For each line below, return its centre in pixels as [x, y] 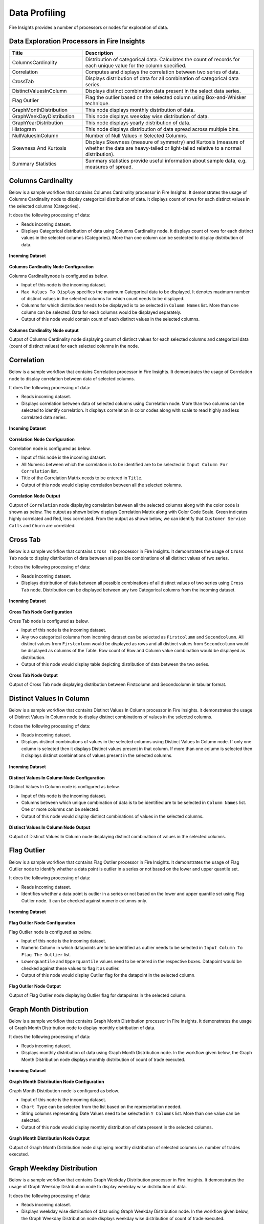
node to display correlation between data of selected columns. [72, 378]
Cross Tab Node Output [33, 675]
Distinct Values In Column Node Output [50, 827]
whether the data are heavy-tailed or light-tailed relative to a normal [163, 148]
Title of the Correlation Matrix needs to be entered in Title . [82, 478]
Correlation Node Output [35, 496]
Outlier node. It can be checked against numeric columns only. [84, 900]
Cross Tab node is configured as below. [49, 621]
